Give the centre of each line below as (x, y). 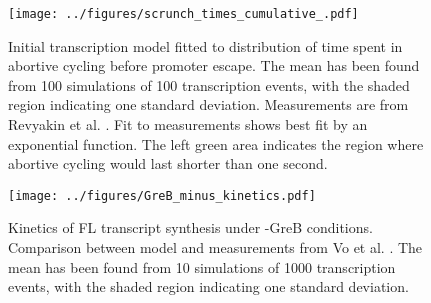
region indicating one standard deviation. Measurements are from (208, 104)
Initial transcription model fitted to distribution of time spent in (205, 45)
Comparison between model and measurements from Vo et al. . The (215, 247)
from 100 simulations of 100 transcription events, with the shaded (209, 84)
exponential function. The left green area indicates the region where (216, 143)
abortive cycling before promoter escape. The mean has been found (214, 65)
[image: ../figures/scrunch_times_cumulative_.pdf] (183, 14)
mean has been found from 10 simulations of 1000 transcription (202, 266)
